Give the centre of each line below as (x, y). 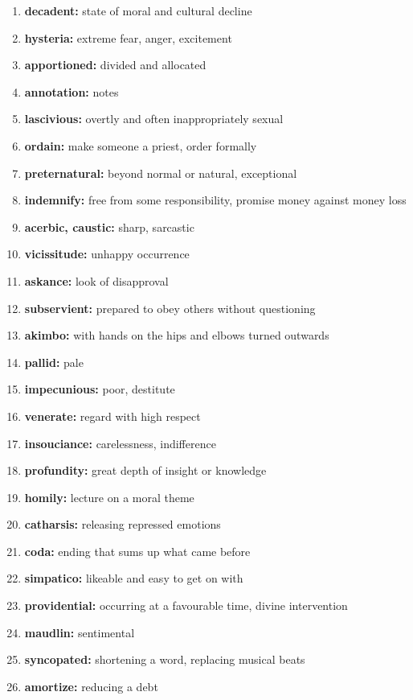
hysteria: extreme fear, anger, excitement (128, 37)
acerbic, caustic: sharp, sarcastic (109, 226)
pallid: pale (54, 362)
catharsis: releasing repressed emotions (123, 524)
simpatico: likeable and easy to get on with (134, 578)
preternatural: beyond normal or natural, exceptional (161, 173)
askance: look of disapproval (96, 280)
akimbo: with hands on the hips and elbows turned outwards (177, 335)
